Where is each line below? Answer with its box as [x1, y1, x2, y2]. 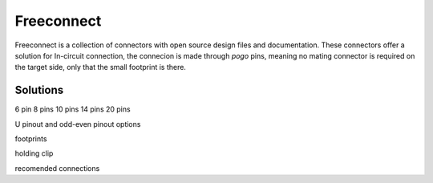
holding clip [14, 148, 54, 158]
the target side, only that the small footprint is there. [14, 63, 186, 72]
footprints [14, 134, 47, 144]
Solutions [14, 83, 64, 97]
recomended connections [14, 163, 100, 173]
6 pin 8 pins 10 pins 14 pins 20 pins [14, 104, 132, 114]
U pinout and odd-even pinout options [14, 119, 141, 128]
